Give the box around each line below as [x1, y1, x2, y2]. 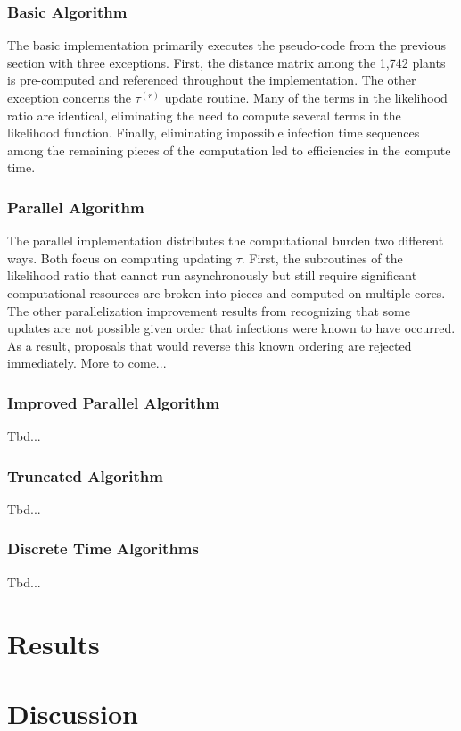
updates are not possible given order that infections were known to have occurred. [7, 319, 456, 337]
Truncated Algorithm [7, 464, 163, 486]
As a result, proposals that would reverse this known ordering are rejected [7, 336, 412, 354]
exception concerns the [7, 88, 131, 106]
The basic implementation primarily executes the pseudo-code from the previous [7, 36, 446, 54]
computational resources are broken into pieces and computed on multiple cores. [7, 283, 446, 302]
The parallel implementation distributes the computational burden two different [7, 231, 444, 250]
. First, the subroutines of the [241, 248, 403, 267]
